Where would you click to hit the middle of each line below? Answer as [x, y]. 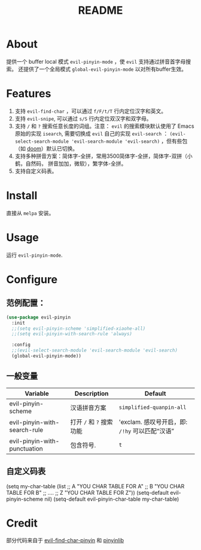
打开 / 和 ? [85, 422]
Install [22, 196]
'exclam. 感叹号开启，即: [153, 422]
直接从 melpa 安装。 [30, 213]
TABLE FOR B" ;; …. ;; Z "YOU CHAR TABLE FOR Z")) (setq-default [88, 492]
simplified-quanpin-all [153, 407]
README [100, 10]
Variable [37, 393]
